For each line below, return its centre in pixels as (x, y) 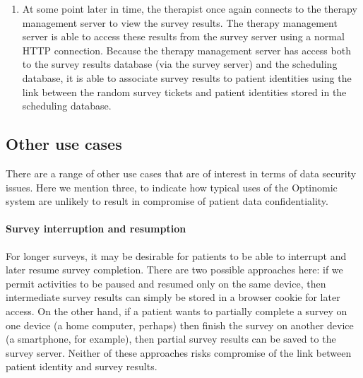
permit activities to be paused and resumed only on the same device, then (166, 283)
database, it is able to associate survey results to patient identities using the (187, 77)
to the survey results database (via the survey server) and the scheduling (180, 64)
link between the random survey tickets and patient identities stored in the (184, 91)
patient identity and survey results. (82, 366)
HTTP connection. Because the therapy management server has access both (186, 50)
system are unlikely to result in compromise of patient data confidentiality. (167, 201)
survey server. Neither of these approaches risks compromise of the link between (179, 352)
